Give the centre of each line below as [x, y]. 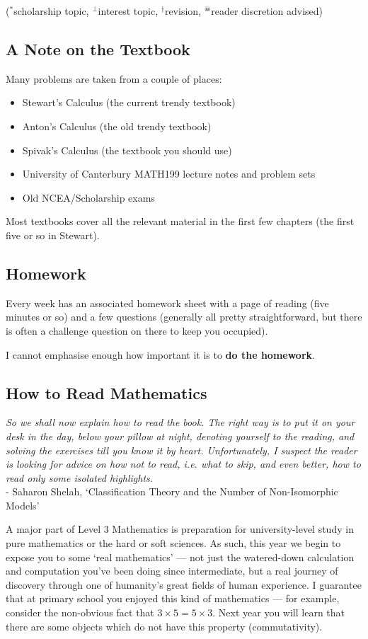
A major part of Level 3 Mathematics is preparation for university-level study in [180, 529]
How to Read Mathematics [107, 392]
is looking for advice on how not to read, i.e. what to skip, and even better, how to [183, 464]
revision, [183, 11]
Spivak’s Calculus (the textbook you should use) [127, 150]
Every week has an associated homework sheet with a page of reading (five [167, 303]
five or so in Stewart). [53, 235]
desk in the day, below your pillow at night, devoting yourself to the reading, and [180, 436]
